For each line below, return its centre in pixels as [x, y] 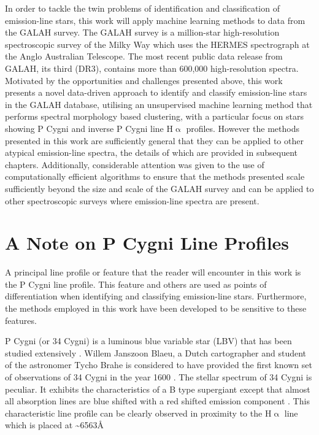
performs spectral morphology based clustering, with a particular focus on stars [154, 116]
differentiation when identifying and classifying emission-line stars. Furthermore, [156, 296]
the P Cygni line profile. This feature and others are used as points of [136, 284]
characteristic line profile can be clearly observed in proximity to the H [138, 413]
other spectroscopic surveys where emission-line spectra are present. [132, 200]
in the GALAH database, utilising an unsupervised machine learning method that [159, 104]
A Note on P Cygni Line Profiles [147, 243]
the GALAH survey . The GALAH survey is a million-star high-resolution [142, 32]
